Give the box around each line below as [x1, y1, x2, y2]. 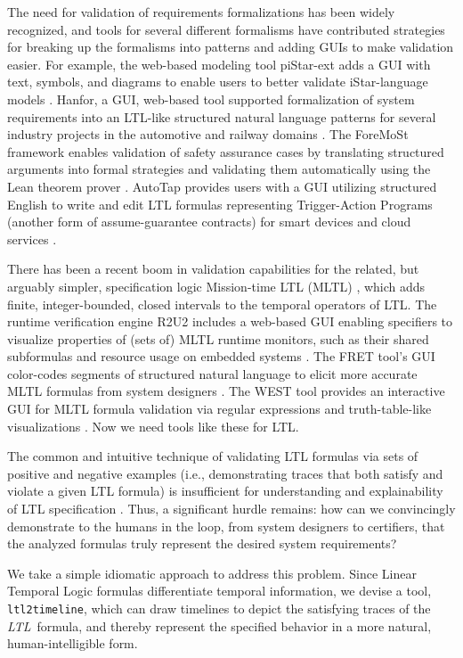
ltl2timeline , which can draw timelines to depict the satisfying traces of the [7, 599, 431, 617]
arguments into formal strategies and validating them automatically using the [7, 160, 431, 178]
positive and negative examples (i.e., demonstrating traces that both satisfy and [7, 464, 443, 482]
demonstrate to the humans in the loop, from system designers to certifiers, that [7, 516, 445, 535]
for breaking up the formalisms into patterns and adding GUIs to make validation [7, 37, 454, 56]
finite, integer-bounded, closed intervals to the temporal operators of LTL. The [7, 294, 437, 313]
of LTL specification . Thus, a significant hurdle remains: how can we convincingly [7, 499, 456, 518]
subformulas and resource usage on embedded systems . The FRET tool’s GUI [7, 347, 435, 366]
